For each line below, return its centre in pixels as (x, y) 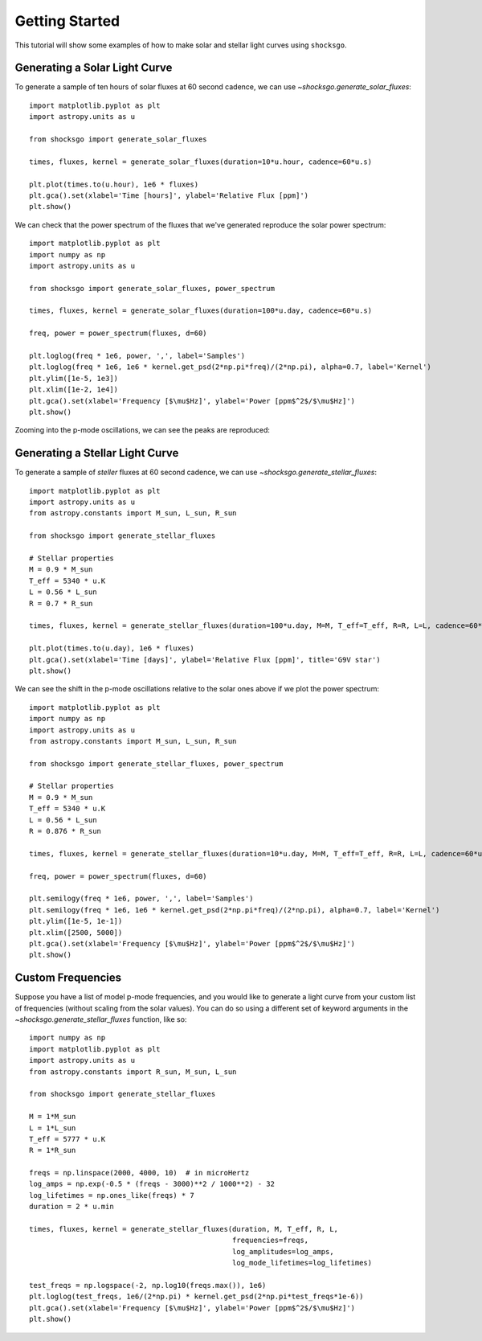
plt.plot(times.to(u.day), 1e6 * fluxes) (112, 648)
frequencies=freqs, (270, 1241)
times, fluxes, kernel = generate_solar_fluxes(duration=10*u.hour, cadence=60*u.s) (201, 162)
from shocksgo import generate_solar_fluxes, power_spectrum (152, 288)
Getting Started (67, 21)
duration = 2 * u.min (71, 1207)
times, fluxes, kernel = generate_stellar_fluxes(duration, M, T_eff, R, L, (184, 1229)
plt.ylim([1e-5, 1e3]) (74, 378)
